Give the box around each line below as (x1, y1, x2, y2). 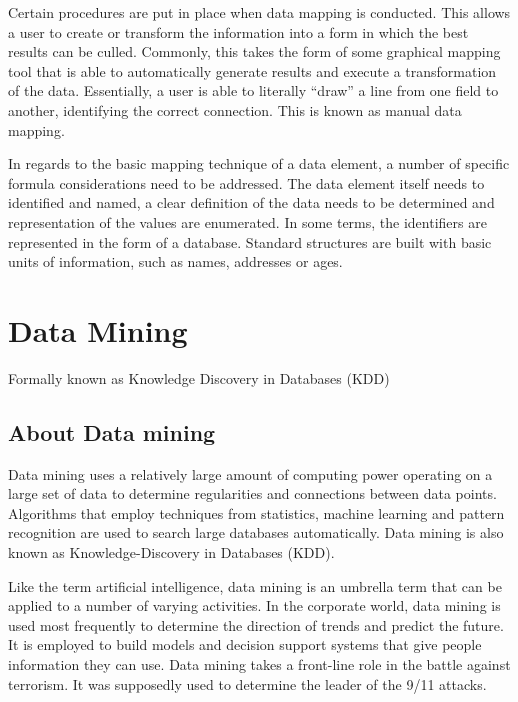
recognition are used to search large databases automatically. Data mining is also (8, 522, 504, 543)
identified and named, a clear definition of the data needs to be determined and (8, 192, 495, 213)
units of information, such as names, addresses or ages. (8, 251, 343, 272)
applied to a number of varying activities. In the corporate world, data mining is (8, 595, 501, 616)
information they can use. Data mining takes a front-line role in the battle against (8, 653, 511, 674)
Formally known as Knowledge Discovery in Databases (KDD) (8, 367, 390, 388)
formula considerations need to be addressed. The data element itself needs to (8, 172, 485, 193)
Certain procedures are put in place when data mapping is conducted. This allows (8, 2, 511, 22)
